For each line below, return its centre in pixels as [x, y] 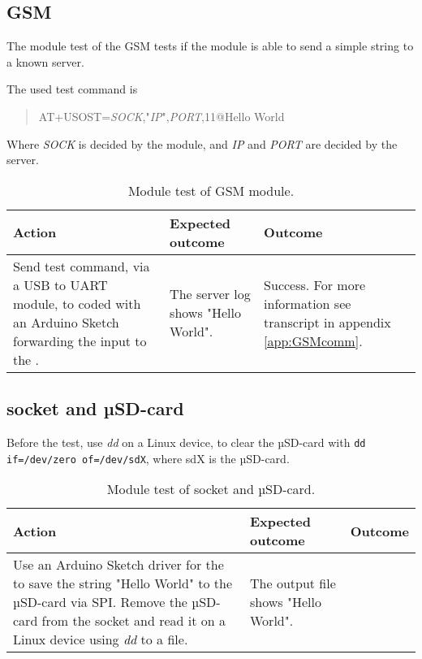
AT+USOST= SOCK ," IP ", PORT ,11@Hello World [161, 116]
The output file [293, 583]
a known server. [45, 61]
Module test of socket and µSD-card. [211, 489]
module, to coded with [77, 303]
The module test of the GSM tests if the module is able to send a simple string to [210, 46]
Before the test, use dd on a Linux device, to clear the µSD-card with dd [186, 442]
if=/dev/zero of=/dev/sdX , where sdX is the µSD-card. [148, 458]
